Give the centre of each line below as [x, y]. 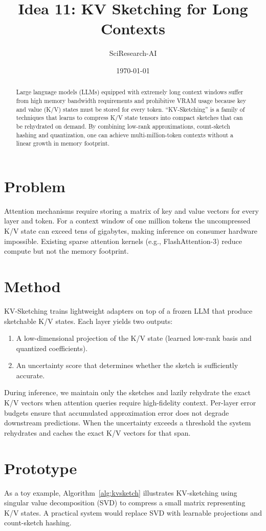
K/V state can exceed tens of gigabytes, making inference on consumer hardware [131, 231]
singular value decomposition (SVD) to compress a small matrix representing [125, 503]
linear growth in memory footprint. [63, 143]
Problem [35, 186]
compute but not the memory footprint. [66, 251]
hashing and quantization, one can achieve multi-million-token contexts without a [125, 135]
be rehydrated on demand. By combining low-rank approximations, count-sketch [123, 126]
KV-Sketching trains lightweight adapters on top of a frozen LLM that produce [128, 310]
